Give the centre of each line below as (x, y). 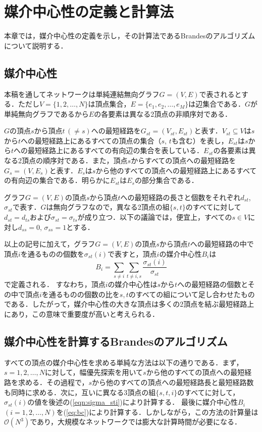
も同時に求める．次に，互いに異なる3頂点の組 (80, 392)
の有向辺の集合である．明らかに (57, 180)
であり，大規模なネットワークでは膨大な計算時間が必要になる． (136, 422)
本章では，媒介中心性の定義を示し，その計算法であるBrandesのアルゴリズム (130, 36)
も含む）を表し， (200, 140)
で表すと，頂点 (132, 253)
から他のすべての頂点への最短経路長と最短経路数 (173, 382)
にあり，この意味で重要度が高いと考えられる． (82, 314)
